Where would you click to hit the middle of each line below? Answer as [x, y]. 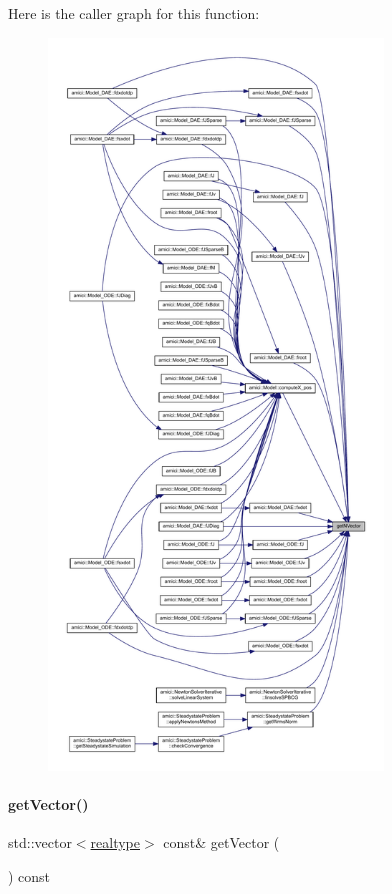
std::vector [40, 842]
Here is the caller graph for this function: [134, 13]
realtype [115, 842]
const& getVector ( [221, 842]
